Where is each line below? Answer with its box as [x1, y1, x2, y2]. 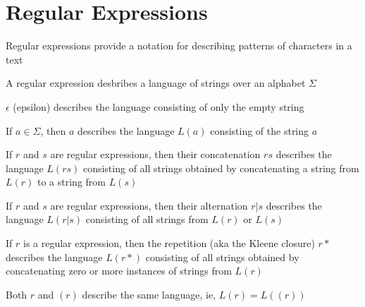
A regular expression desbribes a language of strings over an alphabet [6, 76, 306, 90]
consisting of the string [210, 123, 309, 138]
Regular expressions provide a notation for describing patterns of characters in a [6, 38, 352, 53]
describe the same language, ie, [82, 287, 216, 301]
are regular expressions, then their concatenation [50, 147, 261, 162]
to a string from [37, 174, 106, 189]
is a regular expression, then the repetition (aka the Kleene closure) [23, 236, 315, 251]
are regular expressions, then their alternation [50, 198, 248, 212]
